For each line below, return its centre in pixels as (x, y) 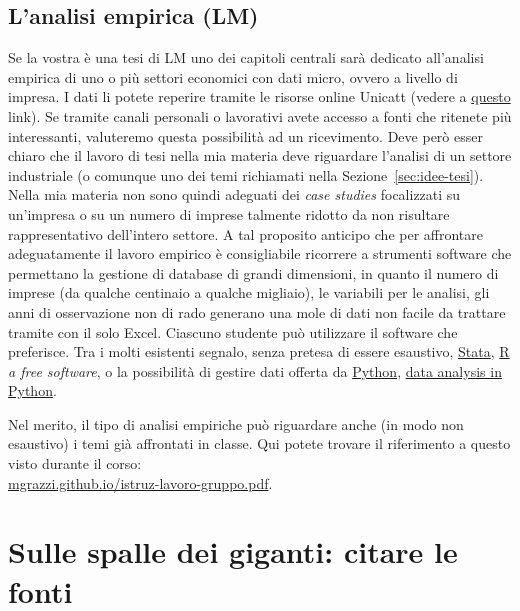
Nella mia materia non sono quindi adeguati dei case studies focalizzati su (234, 194)
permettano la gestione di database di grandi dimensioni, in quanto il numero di (253, 272)
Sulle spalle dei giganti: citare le (233, 551)
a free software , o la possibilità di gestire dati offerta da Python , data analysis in (255, 370)
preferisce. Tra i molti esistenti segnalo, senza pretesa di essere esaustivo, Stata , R (259, 351)
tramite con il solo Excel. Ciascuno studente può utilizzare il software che (233, 331)
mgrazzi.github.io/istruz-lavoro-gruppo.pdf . (140, 482)
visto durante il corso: (75, 463)
